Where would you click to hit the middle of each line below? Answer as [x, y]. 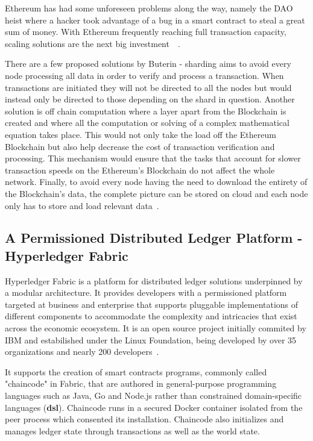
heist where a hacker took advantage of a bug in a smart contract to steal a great [155, 20]
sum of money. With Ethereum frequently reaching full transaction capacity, [146, 32]
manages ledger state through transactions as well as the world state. [132, 430]
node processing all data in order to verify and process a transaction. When [144, 75]
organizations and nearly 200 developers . [82, 352]
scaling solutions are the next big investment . [93, 43]
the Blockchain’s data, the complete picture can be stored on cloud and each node [156, 193]
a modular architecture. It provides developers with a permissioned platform [146, 292]
